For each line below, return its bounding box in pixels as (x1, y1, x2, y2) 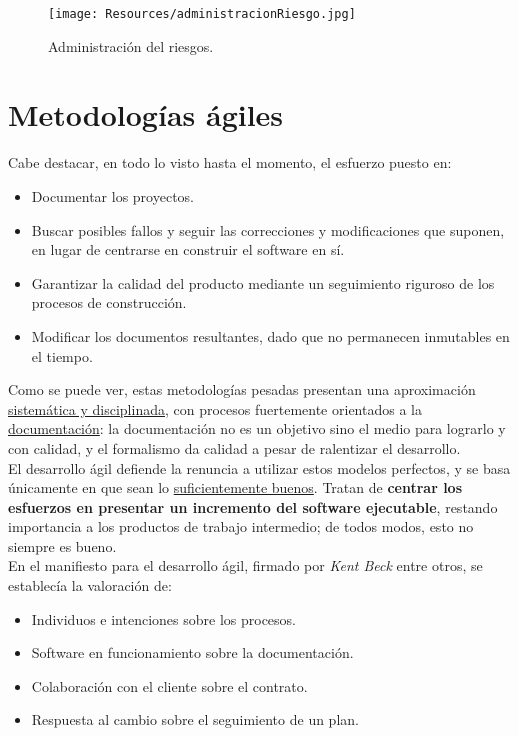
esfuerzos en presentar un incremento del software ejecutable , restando (8, 496, 498, 517)
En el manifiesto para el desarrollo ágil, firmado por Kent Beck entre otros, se (8, 555, 483, 576)
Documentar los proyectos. (31, 185, 194, 206)
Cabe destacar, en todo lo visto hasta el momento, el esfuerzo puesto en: (8, 152, 452, 173)
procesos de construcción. (31, 292, 187, 313)
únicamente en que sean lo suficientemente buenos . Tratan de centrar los (8, 477, 463, 498)
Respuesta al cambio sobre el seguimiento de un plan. (31, 709, 359, 730)
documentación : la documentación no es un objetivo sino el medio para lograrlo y (8, 418, 506, 439)
